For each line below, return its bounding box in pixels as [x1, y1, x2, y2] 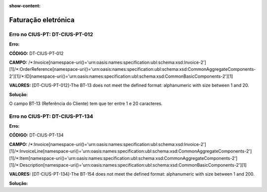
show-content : [9, 3, 41, 8]
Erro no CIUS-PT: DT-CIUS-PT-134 [9, 113, 93, 120]
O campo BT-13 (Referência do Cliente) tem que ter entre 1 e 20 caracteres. [9, 100, 163, 106]
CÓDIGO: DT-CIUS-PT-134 [9, 132, 64, 138]
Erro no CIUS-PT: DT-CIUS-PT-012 [9, 31, 93, 38]
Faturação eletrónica [9, 15, 75, 24]
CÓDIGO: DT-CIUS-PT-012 [9, 50, 64, 56]
